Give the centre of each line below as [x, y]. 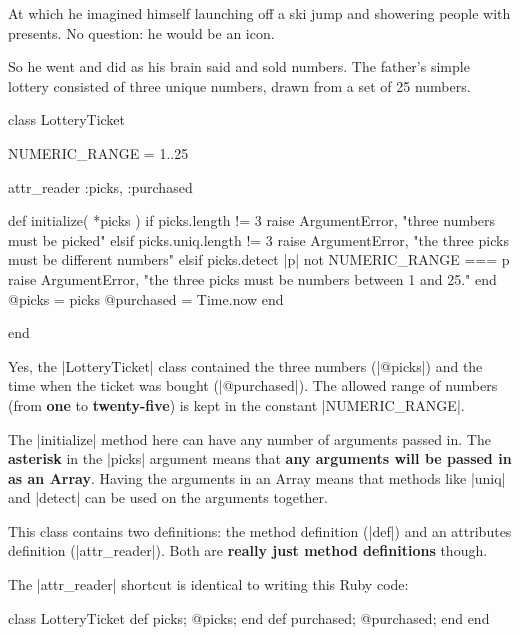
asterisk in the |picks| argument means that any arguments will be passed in [260, 458]
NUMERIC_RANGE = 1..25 [98, 152]
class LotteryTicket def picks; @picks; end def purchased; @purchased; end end [249, 617]
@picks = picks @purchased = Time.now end [146, 298]
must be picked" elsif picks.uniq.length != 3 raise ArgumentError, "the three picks [258, 239]
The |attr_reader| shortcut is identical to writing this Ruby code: [208, 584]
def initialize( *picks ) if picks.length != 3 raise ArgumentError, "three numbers [252, 220]
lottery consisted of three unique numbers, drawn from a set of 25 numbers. [239, 85]
